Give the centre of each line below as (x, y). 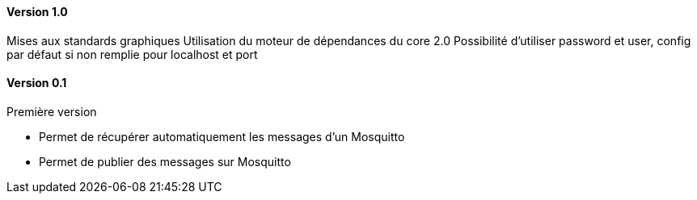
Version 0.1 (37, 83)
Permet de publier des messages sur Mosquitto (165, 161)
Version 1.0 (37, 12)
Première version (52, 111)
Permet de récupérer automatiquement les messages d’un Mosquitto (222, 136)
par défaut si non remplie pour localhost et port (132, 54)
